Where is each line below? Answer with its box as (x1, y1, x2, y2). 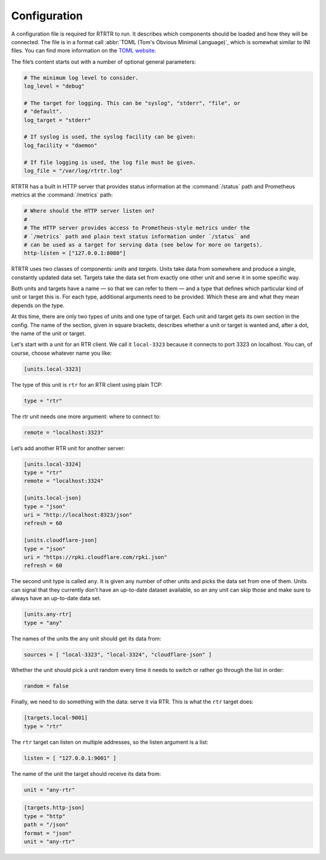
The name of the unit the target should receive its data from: (11, 770, 161, 777)
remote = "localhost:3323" (24, 429, 104, 436)
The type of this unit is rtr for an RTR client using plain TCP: (11, 381, 163, 388)
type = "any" (24, 619, 63, 626)
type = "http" (24, 813, 66, 820)
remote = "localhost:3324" (24, 477, 104, 485)
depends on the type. (11, 302, 65, 309)
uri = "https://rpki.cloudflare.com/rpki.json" (24, 554, 167, 560)
